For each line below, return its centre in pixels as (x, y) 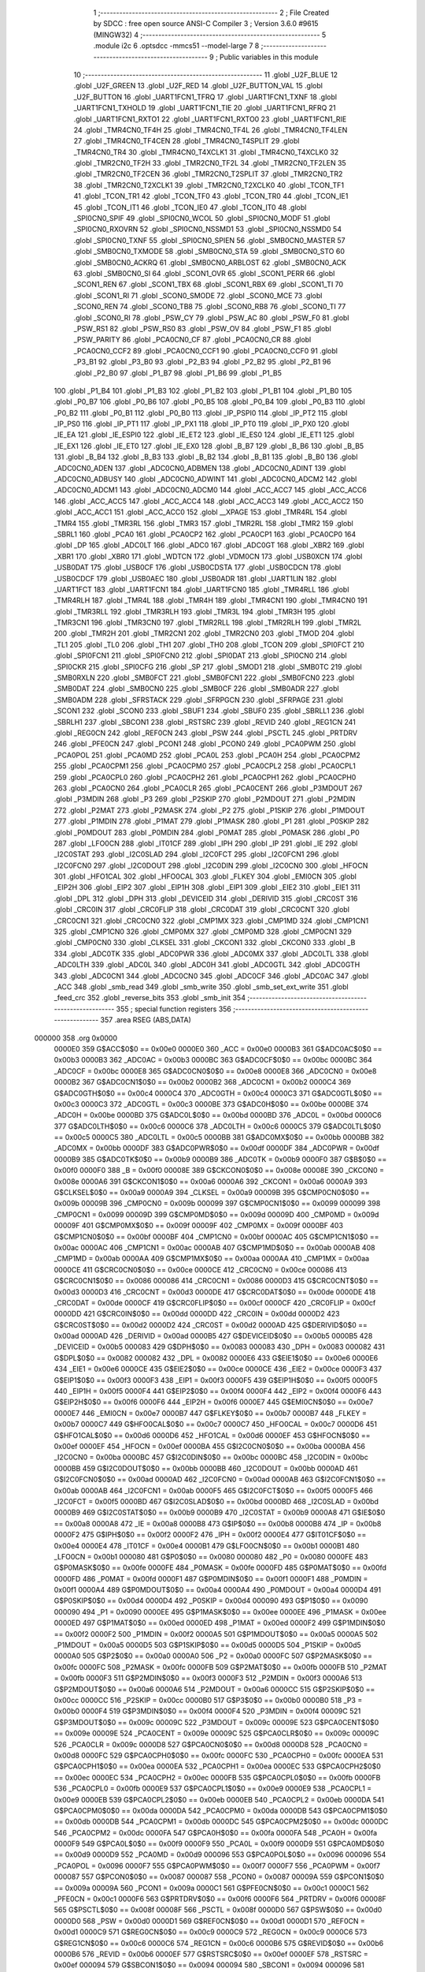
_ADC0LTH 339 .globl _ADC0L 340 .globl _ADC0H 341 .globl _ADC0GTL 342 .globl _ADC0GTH (207, 965)
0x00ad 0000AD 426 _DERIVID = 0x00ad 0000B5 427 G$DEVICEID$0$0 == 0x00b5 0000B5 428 (213, 1336)
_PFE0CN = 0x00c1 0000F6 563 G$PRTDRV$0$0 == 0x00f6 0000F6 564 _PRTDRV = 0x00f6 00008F (220, 1899)
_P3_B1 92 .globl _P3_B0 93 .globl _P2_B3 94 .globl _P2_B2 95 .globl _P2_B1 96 (202, 362)
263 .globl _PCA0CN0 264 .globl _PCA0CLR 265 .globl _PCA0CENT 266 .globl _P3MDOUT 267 (208, 788)
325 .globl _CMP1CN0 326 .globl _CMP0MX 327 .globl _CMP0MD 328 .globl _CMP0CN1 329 (203, 932)
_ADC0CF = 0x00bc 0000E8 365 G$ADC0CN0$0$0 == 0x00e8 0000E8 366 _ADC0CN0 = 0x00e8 (215, 1071)
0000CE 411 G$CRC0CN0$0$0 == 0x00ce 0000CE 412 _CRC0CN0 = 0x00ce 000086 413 (201, 1269)
